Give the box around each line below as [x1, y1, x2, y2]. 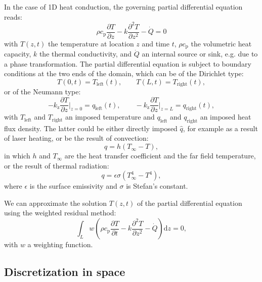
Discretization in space [4, 264, 125, 279]
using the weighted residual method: [4, 207, 116, 218]
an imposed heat [200, 111, 251, 122]
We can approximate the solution [4, 197, 107, 208]
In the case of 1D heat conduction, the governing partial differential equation [4, 2, 243, 12]
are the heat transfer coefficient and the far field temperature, [64, 150, 256, 161]
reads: [4, 11, 22, 22]
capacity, [4, 48, 31, 59]
